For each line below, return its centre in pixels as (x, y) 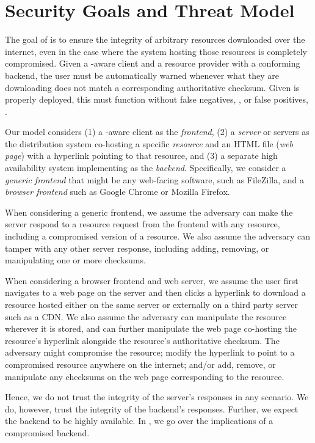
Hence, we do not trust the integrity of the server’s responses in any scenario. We (157, 397)
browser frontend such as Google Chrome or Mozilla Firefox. (118, 192)
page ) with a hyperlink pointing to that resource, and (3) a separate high (141, 156)
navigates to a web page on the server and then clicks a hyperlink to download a (155, 292)
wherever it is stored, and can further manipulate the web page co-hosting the (151, 328)
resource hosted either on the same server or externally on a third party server (151, 304)
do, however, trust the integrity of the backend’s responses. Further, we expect (152, 408)
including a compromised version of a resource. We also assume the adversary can (158, 236)
